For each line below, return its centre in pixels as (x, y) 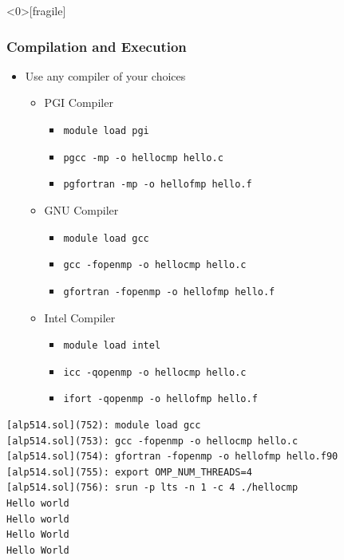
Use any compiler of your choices (105, 75)
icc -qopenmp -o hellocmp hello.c (155, 372)
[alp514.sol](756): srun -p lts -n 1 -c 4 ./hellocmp (152, 488)
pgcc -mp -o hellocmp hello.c (143, 158)
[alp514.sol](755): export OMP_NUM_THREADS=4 (129, 472)
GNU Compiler (81, 209)
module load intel (112, 346)
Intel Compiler (80, 317)
